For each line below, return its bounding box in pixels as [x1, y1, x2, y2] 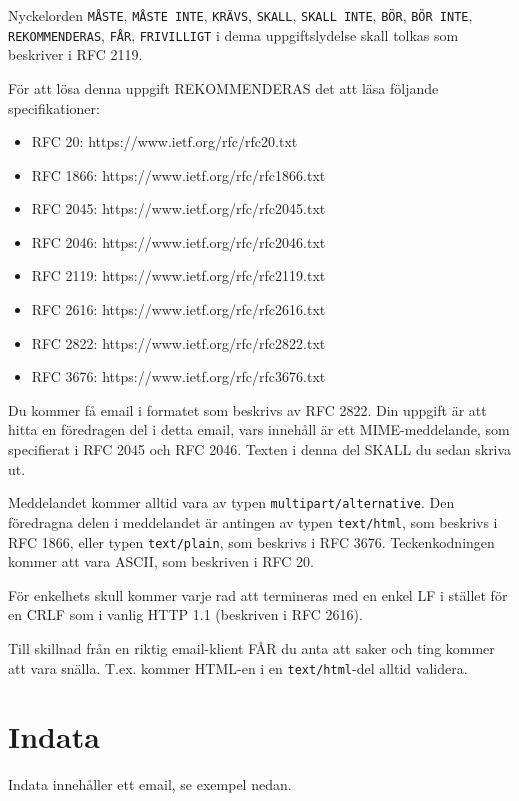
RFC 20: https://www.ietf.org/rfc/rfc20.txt [31, 131, 298, 152]
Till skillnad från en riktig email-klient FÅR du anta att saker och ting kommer [8, 637, 495, 658]
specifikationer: [8, 97, 100, 118]
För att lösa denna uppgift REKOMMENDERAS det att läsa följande [8, 77, 439, 98]
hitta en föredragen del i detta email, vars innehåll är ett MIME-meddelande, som [8, 419, 510, 440]
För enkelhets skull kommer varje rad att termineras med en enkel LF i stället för [8, 584, 508, 605]
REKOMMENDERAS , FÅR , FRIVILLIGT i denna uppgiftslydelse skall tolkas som [8, 24, 459, 45]
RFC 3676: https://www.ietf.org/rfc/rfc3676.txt [31, 366, 326, 387]
